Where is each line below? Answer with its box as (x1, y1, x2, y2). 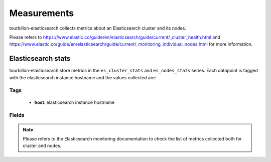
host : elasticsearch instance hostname (34, 99, 115, 105)
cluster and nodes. (23, 143, 62, 149)
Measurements (9, 8, 74, 19)
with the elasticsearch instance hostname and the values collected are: (9, 74, 157, 80)
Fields (9, 112, 25, 119)
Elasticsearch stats (9, 54, 71, 63)
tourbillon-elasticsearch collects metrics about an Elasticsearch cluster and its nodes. (9, 25, 187, 31)
